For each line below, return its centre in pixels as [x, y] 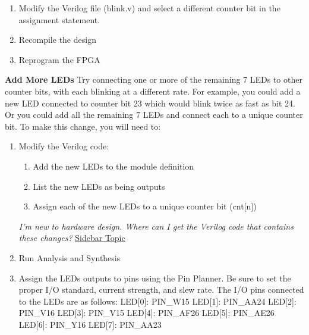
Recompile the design [57, 40]
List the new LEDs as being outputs [99, 186]
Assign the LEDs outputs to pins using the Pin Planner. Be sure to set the [155, 278]
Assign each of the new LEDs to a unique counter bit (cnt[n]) [145, 206]
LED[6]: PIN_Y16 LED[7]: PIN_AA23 [90, 324]
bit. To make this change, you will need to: [83, 126]
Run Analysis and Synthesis [70, 257]
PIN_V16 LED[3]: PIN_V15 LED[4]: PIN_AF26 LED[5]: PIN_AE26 [146, 313]
